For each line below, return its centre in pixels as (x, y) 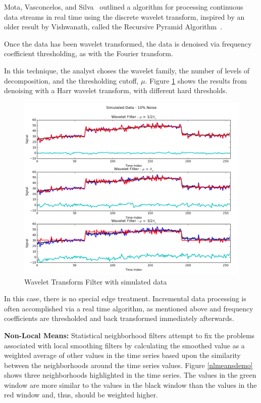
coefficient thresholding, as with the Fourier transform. (89, 53)
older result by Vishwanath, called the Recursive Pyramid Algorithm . (113, 27)
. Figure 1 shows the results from (196, 80)
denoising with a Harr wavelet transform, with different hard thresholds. (116, 90)
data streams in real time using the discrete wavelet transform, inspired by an (124, 16)
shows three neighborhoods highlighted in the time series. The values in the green (130, 375)
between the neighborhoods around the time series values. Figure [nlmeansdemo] (128, 365)
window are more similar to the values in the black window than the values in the (130, 385)
